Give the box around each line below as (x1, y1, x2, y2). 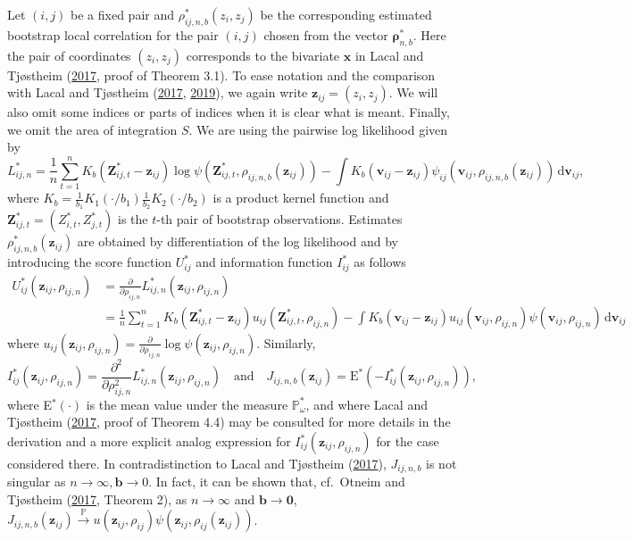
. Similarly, (256, 333, 316, 352)
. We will (388, 83, 438, 102)
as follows (354, 253, 406, 271)
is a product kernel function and (212, 188, 389, 207)
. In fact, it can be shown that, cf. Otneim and (148, 472, 405, 491)
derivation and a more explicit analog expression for (7, 432, 291, 450)
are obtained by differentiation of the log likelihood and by (77, 232, 398, 251)
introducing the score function (7, 253, 172, 271)
